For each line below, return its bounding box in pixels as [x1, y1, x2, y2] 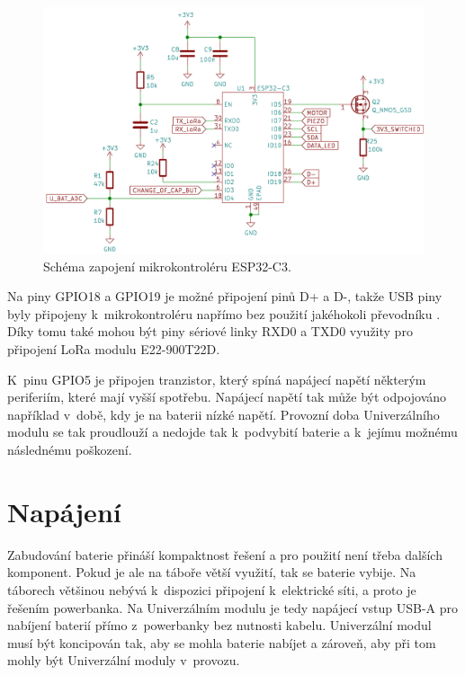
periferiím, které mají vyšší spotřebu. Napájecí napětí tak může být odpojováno [7, 387, 447, 406]
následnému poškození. [7, 440, 132, 459]
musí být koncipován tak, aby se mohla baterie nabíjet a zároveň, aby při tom [7, 633, 436, 652]
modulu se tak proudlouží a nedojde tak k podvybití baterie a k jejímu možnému [7, 422, 458, 441]
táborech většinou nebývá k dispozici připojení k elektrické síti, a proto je [7, 580, 416, 599]
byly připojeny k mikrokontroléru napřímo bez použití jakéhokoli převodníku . [7, 304, 441, 323]
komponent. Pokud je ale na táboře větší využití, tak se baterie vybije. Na [7, 563, 416, 582]
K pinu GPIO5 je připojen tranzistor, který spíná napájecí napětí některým [7, 369, 426, 388]
